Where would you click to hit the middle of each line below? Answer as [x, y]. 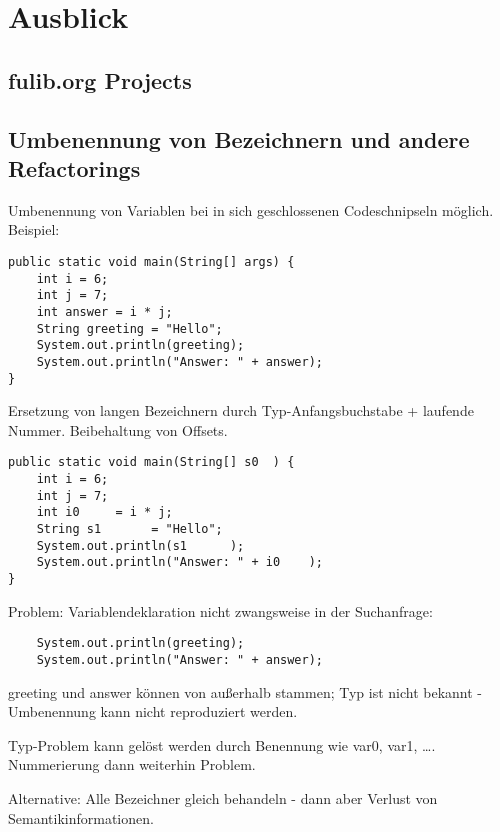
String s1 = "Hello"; [129, 529]
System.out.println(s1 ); [140, 545]
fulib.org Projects [100, 79]
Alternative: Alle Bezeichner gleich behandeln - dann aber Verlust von [223, 797]
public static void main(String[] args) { [151, 261]
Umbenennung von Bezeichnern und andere [239, 138]
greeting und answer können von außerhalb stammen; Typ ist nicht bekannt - [245, 691]
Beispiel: [34, 229]
